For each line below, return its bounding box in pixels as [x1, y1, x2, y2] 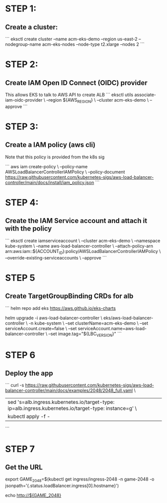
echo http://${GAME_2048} [5, 493, 62, 499]
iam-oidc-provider [5, 97, 43, 103]
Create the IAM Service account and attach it [5, 217, 148, 225]
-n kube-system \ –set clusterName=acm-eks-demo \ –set [28, 320, 149, 326]
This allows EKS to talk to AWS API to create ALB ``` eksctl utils [5, 92, 134, 98]
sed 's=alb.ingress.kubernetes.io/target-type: [7, 399, 115, 406]
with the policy [5, 225, 52, 233]
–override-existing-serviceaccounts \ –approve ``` [5, 254, 107, 260]
